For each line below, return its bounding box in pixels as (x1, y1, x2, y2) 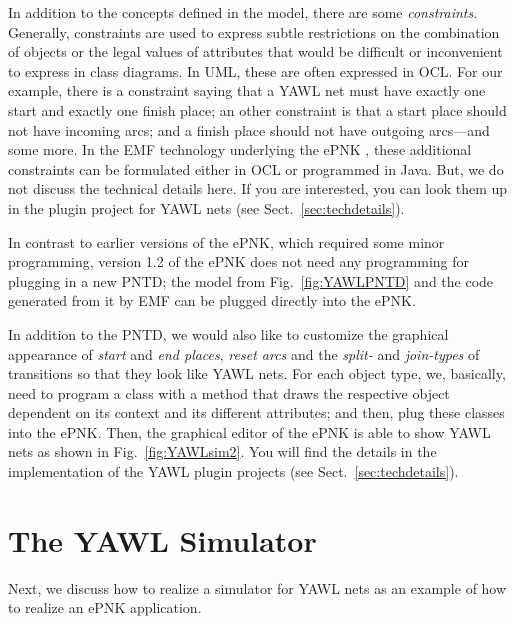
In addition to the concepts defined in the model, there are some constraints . (8, 2, 478, 22)
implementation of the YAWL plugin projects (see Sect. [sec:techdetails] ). (8, 461, 459, 482)
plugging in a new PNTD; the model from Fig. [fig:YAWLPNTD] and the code (8, 270, 494, 291)
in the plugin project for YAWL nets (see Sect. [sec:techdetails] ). (8, 197, 405, 218)
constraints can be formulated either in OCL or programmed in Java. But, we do (8, 158, 504, 179)
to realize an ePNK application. (8, 597, 202, 618)
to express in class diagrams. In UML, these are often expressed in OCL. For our (8, 60, 503, 81)
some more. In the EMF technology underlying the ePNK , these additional (8, 139, 472, 160)
